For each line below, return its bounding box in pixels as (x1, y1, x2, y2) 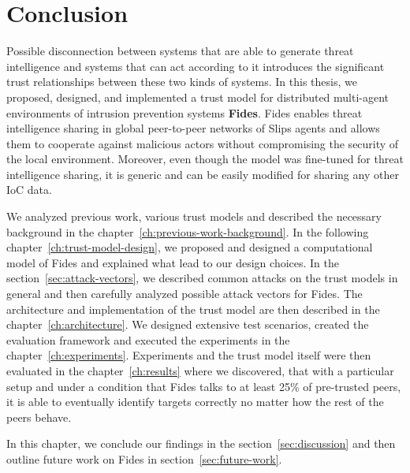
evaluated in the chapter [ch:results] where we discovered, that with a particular (6, 363, 394, 378)
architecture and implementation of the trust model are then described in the (6, 300, 380, 317)
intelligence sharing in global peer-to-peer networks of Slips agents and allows (6, 120, 380, 136)
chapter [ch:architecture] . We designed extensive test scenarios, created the (6, 316, 369, 333)
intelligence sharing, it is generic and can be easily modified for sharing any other (6, 166, 399, 182)
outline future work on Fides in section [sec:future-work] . (6, 450, 282, 467)
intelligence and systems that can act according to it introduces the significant (6, 58, 385, 74)
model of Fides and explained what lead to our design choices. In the (6, 254, 340, 270)
